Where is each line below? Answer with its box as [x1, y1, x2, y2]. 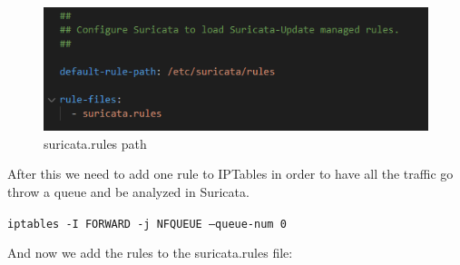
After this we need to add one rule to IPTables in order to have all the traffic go [7, 164, 454, 183]
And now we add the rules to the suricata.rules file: [7, 243, 293, 262]
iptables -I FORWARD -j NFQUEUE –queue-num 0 [7, 217, 287, 231]
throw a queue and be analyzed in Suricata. [7, 182, 250, 201]
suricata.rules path [44, 133, 147, 152]
